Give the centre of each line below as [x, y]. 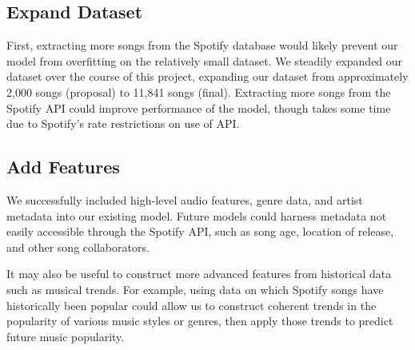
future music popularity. [66, 336]
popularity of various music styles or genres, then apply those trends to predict [200, 321]
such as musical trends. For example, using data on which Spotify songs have [195, 289]
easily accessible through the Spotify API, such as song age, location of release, [200, 231]
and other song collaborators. [78, 247]
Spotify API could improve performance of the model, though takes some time [199, 107]
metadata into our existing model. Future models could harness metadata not [197, 215]
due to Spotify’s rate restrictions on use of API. [123, 123]
